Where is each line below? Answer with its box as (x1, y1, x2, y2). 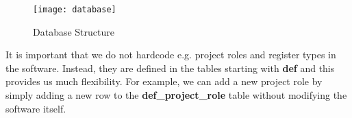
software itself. (5, 101, 66, 115)
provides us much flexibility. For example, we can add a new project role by (5, 74, 323, 88)
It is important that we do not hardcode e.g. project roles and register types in (5, 47, 336, 62)
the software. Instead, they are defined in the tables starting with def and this (5, 60, 335, 75)
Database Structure (33, 24, 114, 38)
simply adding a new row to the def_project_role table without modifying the (5, 88, 347, 102)
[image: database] (33, 5, 116, 14)
